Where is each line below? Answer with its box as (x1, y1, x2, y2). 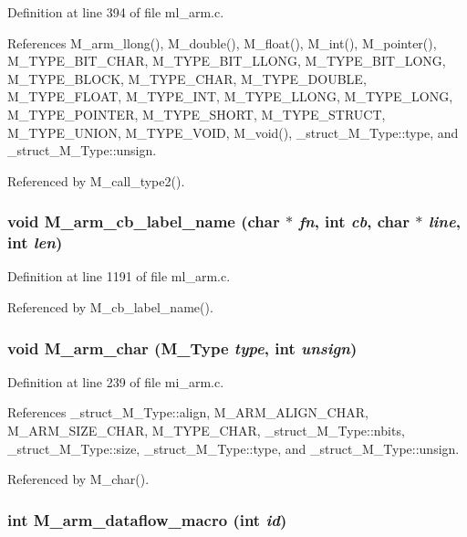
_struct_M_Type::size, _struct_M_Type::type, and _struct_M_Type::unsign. (7, 438, 460, 458)
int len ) (7, 231, 63, 254)
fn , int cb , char (298, 210, 410, 233)
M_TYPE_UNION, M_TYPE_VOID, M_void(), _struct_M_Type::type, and (7, 122, 459, 142)
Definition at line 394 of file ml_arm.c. (7, 3, 224, 21)
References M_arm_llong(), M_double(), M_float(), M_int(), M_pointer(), (7, 33, 437, 52)
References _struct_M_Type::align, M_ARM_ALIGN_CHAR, (7, 403, 368, 422)
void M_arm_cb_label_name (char (7, 210, 280, 233)
